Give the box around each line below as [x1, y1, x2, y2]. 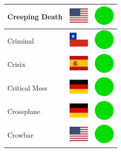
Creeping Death [7, 11, 63, 21]
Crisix [7, 59, 26, 69]
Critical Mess [7, 82, 47, 93]
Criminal [7, 35, 34, 46]
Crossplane [7, 106, 40, 116]
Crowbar [7, 130, 34, 140]
